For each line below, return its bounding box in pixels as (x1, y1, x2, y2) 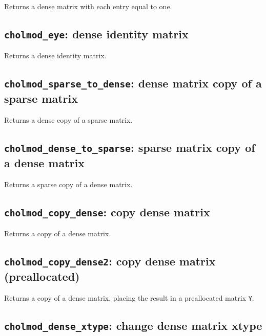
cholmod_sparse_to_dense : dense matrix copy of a (4, 75, 262, 91)
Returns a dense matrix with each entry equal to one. (4, 1, 172, 11)
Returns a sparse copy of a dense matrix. (4, 178, 133, 189)
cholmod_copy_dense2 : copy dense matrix (4, 253, 216, 269)
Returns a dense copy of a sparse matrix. (4, 115, 133, 125)
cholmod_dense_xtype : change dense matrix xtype (4, 318, 262, 333)
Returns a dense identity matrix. (4, 50, 107, 61)
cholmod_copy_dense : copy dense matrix (4, 204, 210, 219)
